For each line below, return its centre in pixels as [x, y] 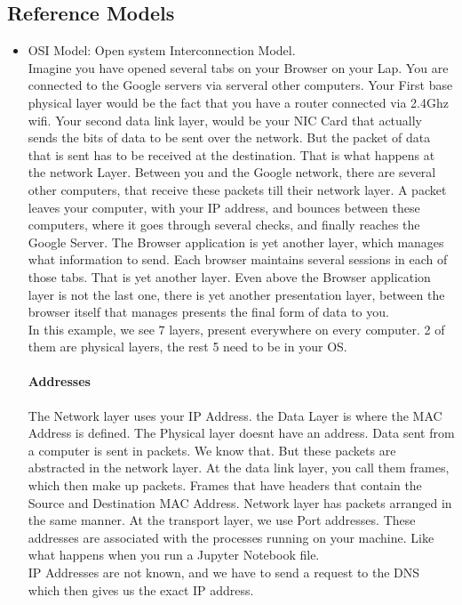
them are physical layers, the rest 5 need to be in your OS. [187, 347]
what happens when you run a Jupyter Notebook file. [174, 555]
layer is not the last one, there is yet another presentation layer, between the [236, 294]
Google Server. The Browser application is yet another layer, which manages [236, 242]
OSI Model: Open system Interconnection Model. [162, 50]
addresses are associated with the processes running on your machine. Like [231, 537]
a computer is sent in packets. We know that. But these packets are [212, 450]
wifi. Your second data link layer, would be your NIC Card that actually [225, 120]
